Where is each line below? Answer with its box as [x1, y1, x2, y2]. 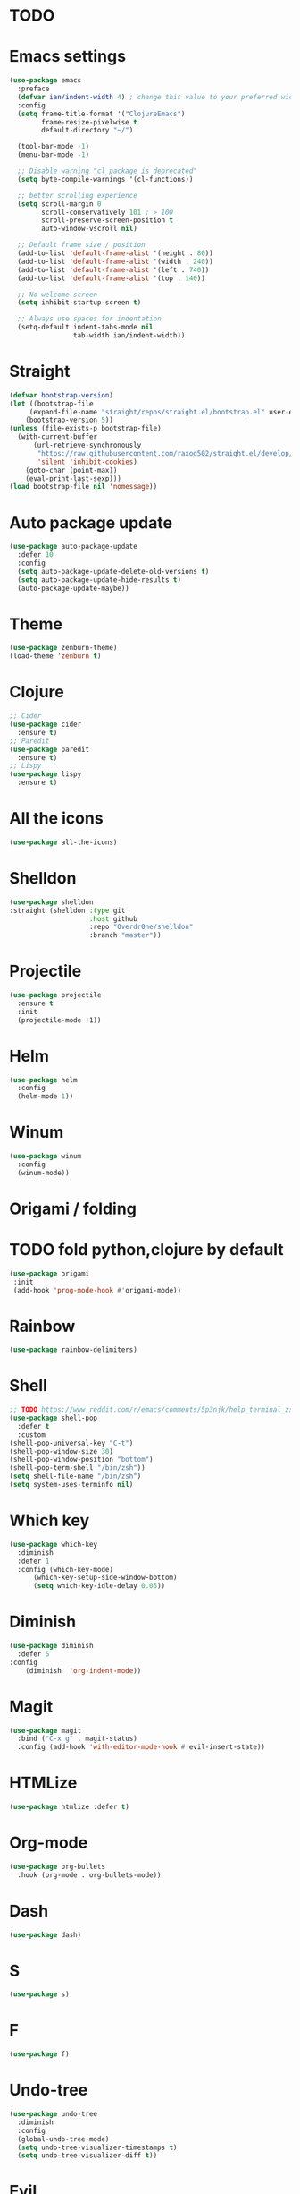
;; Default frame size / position [17, 241, 146, 250]
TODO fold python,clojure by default [9, 1240, 284, 1260]
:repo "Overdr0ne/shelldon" [88, 923, 194, 932]
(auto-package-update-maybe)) [17, 584, 129, 593]
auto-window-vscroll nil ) [41, 225, 138, 234]
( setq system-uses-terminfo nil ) [9, 1481, 134, 1490]
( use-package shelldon [9, 897, 94, 907]
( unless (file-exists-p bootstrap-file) [9, 424, 162, 433]
